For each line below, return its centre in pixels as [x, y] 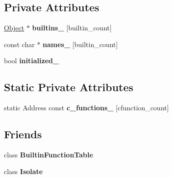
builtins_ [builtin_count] [72, 28]
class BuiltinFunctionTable [49, 154]
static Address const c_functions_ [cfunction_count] [86, 108]
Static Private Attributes [69, 87]
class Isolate [24, 171]
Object [14, 28]
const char [19, 44]
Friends [23, 134]
